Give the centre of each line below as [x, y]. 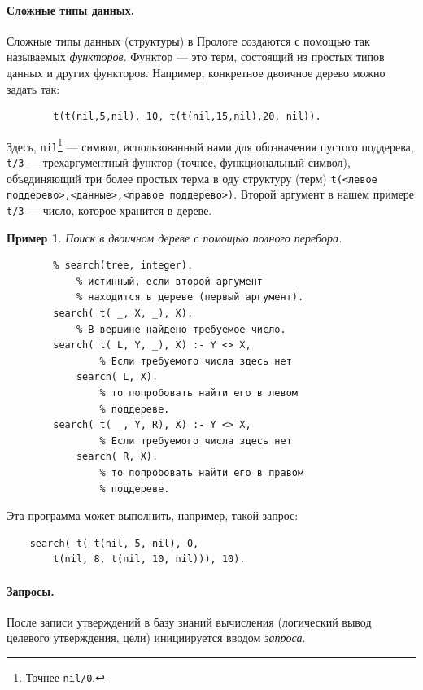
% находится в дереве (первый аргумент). [190, 297]
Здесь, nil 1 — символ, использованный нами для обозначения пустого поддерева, [210, 145]
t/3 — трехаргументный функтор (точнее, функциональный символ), [179, 162]
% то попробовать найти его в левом [198, 393]
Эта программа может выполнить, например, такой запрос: [153, 515]
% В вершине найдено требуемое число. [181, 329]
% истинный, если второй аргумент [169, 281]
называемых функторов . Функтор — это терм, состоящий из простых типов [196, 57]
